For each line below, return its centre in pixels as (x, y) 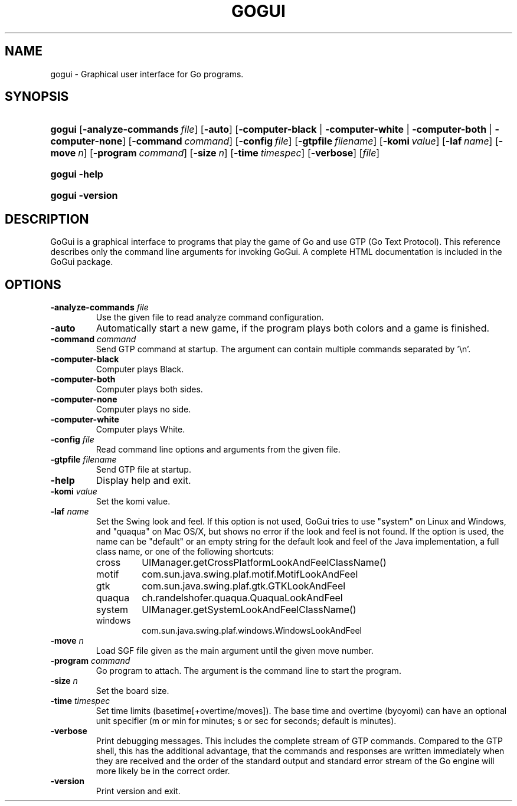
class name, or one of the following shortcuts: (185, 552)
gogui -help (77, 174)
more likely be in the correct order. (163, 771)
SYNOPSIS (37, 97)
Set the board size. (132, 691)
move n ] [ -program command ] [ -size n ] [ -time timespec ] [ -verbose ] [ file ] (215, 153)
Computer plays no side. (143, 409)
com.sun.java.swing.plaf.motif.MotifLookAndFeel (250, 574)
